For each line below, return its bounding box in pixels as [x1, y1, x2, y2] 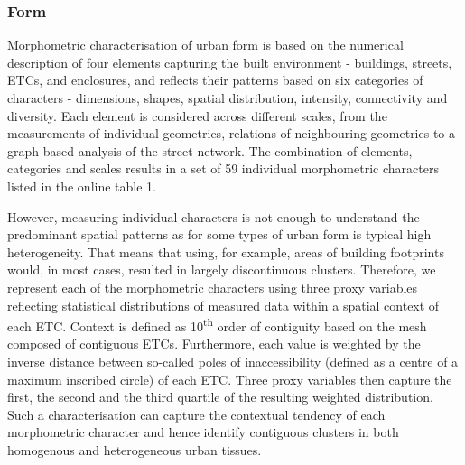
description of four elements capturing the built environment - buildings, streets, [7, 52, 452, 71]
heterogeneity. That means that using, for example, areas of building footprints [7, 242, 444, 261]
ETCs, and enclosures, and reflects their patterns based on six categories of [7, 70, 423, 89]
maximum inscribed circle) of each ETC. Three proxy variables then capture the [7, 369, 452, 388]
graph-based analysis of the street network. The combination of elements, [7, 141, 413, 160]
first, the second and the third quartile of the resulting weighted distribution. [7, 387, 433, 406]
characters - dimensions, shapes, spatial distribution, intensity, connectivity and [7, 88, 448, 107]
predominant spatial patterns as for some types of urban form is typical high [7, 225, 432, 244]
